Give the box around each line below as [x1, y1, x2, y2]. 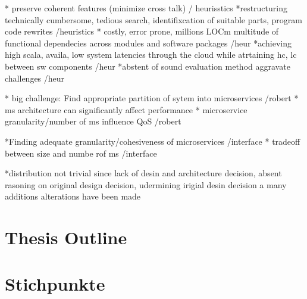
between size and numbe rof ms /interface [5, 147, 157, 159]
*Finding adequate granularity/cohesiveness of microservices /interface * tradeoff [5, 135, 300, 147]
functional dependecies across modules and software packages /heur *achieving [5, 36, 292, 49]
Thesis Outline [5, 225, 127, 250]
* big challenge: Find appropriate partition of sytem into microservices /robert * [5, 92, 299, 104]
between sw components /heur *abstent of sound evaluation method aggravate [5, 60, 290, 72]
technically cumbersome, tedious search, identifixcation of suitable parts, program [5, 13, 302, 26]
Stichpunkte [5, 272, 105, 296]
